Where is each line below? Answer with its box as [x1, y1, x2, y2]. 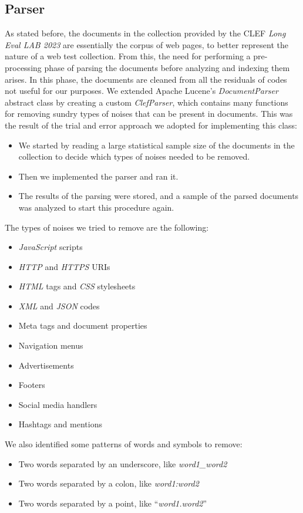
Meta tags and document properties [18, 319, 147, 332]
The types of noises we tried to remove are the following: [5, 221, 209, 233]
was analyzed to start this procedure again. [18, 201, 174, 213]
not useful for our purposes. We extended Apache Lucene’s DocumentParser [5, 85, 278, 97]
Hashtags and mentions [18, 418, 102, 430]
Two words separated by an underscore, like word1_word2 [18, 457, 227, 470]
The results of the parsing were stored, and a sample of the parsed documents [18, 190, 299, 202]
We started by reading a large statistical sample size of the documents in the [18, 139, 295, 151]
